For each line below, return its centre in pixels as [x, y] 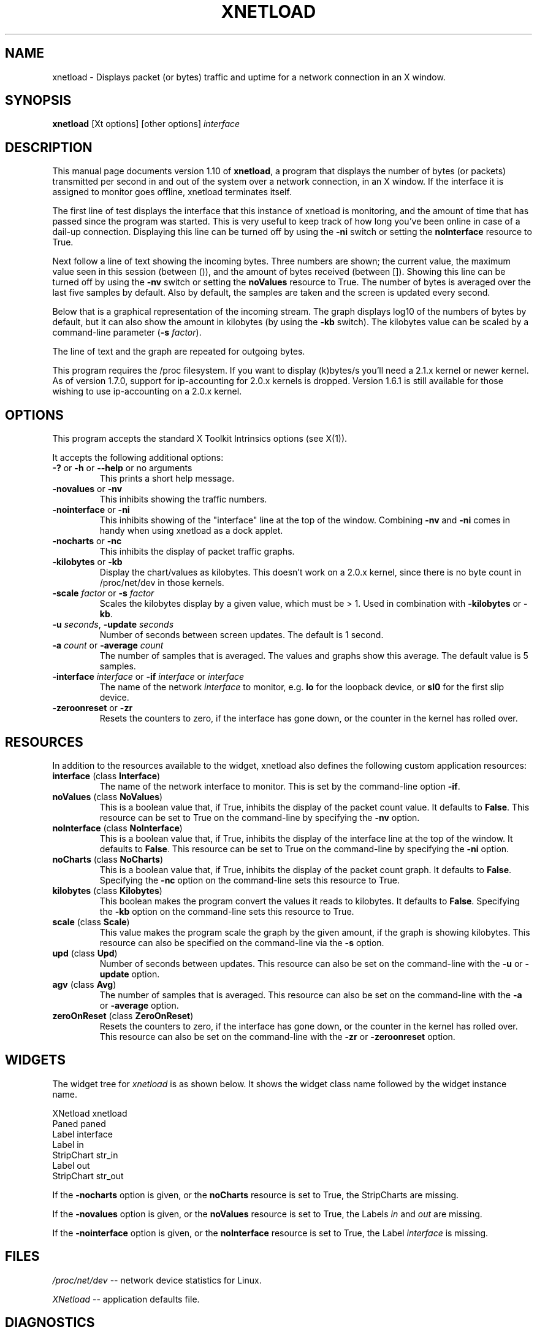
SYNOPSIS [38, 101]
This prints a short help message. [167, 479]
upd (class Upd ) [85, 953]
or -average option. [139, 1005]
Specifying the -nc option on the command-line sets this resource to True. [249, 880]
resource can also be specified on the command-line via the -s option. [242, 942]
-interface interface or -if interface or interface [148, 677]
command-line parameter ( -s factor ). [127, 333]
